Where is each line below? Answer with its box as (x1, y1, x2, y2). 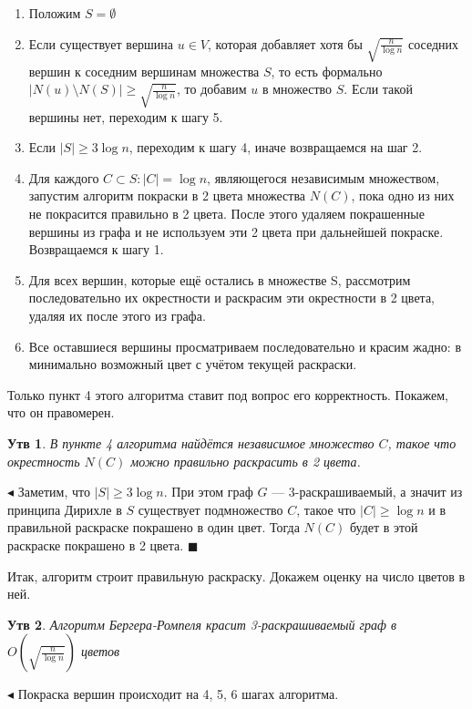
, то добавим (177, 79, 247, 98)
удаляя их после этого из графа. (28, 306, 206, 325)
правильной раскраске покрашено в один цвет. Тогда (7, 518, 300, 537)
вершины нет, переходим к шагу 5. (28, 107, 223, 126)
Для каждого (28, 168, 99, 187)
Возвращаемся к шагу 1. (28, 240, 164, 259)
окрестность (7, 451, 80, 470)
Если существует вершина (28, 34, 174, 53)
